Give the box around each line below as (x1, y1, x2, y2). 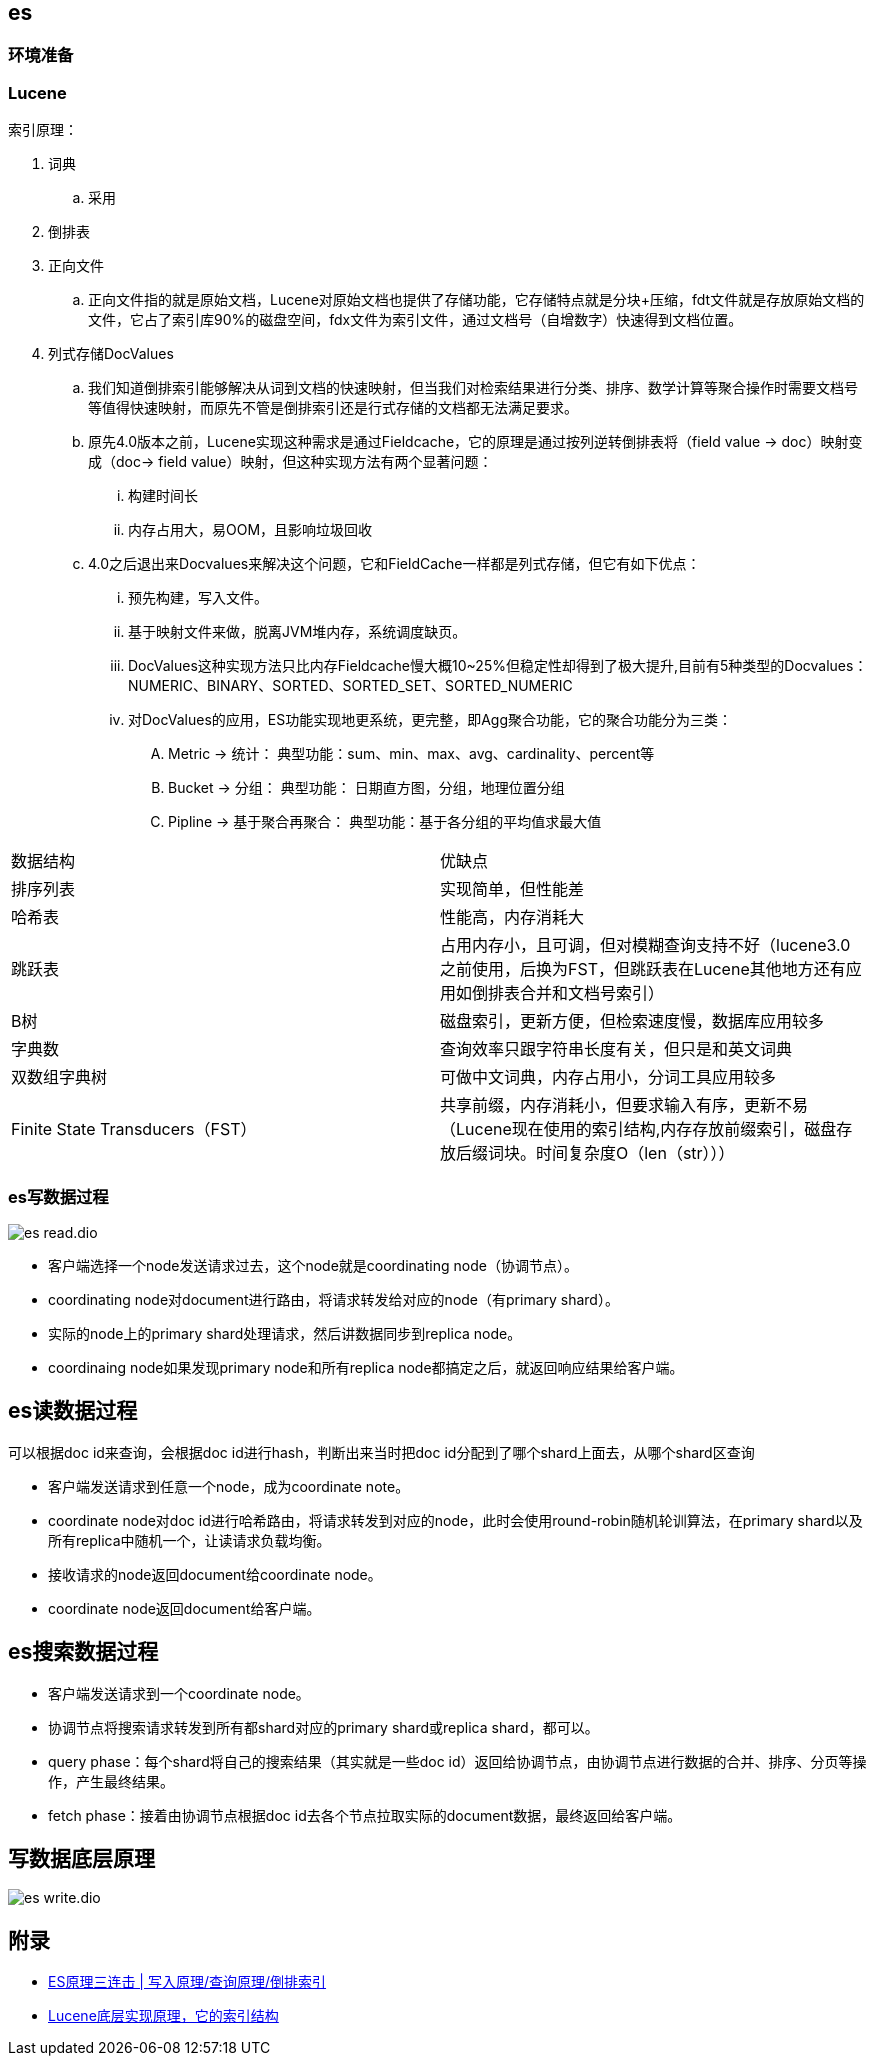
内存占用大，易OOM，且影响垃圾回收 (128, 521, 373, 539)
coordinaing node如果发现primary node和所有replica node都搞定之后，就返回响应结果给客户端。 (48, 1358, 684, 1376)
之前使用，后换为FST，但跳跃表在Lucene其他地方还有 (440, 959, 846, 980)
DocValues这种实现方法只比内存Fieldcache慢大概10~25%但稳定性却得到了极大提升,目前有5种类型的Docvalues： (128, 657, 868, 675)
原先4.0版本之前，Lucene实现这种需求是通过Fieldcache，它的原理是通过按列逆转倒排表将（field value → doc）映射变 (88, 433, 863, 451)
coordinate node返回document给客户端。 (48, 1599, 321, 1617)
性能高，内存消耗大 (440, 907, 585, 928)
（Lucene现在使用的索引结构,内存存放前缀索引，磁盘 (440, 1119, 837, 1140)
